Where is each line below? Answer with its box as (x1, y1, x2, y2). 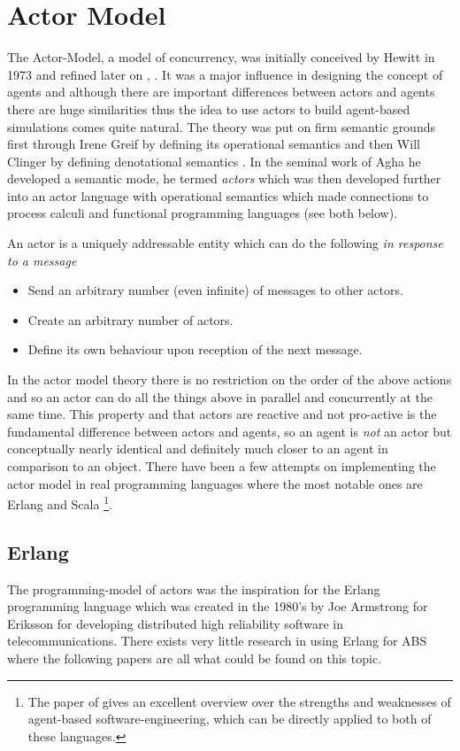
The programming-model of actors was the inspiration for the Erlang (7, 579, 380, 598)
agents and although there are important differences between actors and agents (7, 82, 435, 101)
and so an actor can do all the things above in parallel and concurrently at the (7, 387, 433, 406)
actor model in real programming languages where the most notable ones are (7, 474, 423, 492)
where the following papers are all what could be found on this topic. (7, 649, 382, 668)
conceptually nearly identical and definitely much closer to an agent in (7, 439, 388, 458)
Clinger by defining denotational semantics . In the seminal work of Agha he (7, 151, 421, 170)
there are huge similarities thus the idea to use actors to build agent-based (7, 99, 410, 118)
